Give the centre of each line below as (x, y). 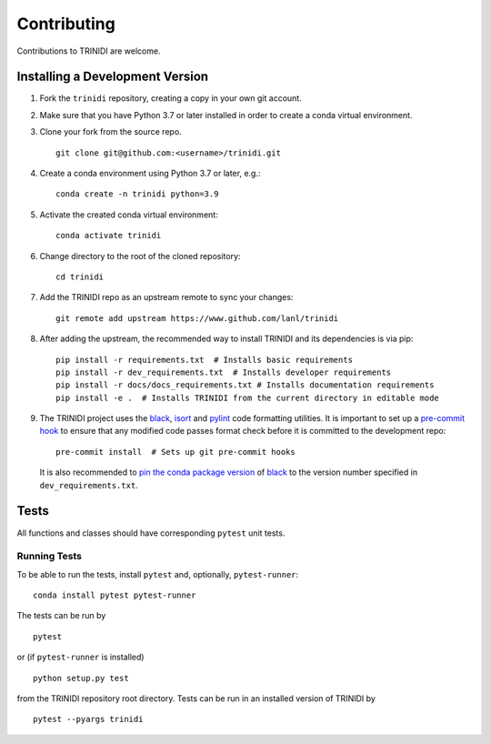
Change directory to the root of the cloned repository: (140, 256)
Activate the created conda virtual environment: (129, 215)
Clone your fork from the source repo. (110, 132)
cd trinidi (80, 276)
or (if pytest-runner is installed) (80, 657)
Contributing (66, 24)
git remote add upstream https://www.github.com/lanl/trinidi (197, 318)
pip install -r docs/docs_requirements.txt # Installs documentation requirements (245, 385)
